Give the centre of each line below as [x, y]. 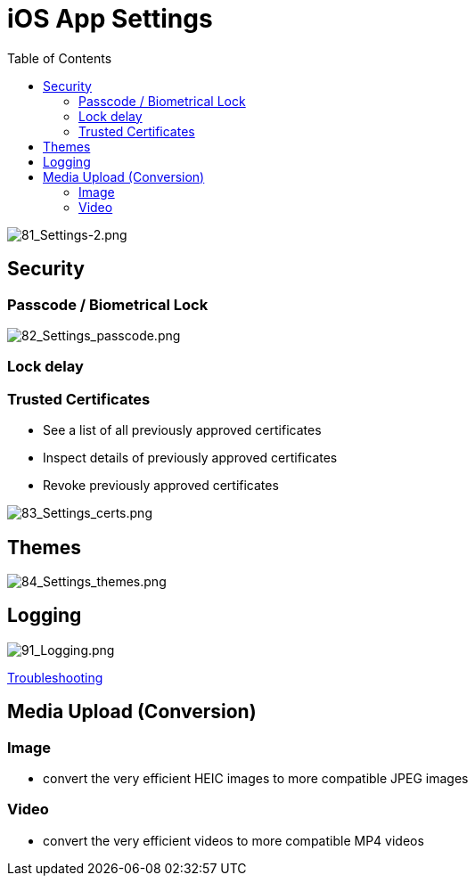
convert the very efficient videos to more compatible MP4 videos [233, 840]
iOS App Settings [110, 19]
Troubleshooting [55, 677]
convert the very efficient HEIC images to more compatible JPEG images [256, 778]
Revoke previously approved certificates [161, 486]
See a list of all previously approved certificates [182, 430]
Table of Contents [60, 58]
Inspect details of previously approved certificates [190, 458]
